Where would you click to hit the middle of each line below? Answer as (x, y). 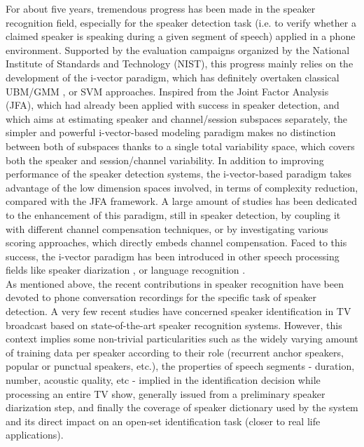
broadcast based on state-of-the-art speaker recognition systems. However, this (174, 325)
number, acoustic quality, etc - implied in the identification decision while (163, 380)
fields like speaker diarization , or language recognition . (126, 270)
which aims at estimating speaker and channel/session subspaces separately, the (177, 118)
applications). (35, 435)
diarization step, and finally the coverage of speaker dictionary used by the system (182, 407)
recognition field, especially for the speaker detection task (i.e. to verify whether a (181, 22)
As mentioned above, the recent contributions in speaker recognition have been (175, 283)
